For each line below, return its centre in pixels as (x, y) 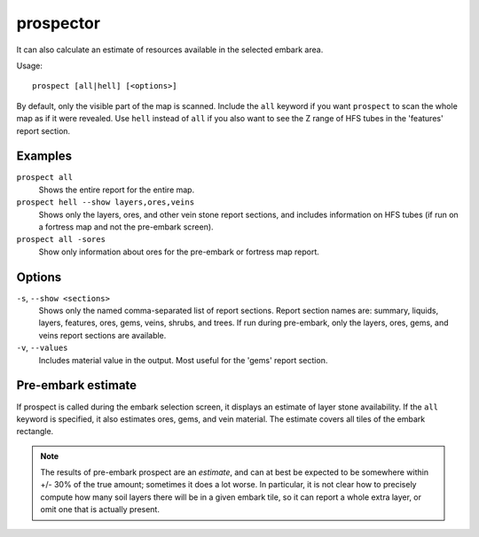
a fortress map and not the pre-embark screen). (126, 227)
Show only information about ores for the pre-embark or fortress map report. (179, 252)
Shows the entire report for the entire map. (117, 190)
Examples (44, 156)
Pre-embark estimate (77, 385)
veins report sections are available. (102, 335)
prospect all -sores (61, 240)
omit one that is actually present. (100, 510)
